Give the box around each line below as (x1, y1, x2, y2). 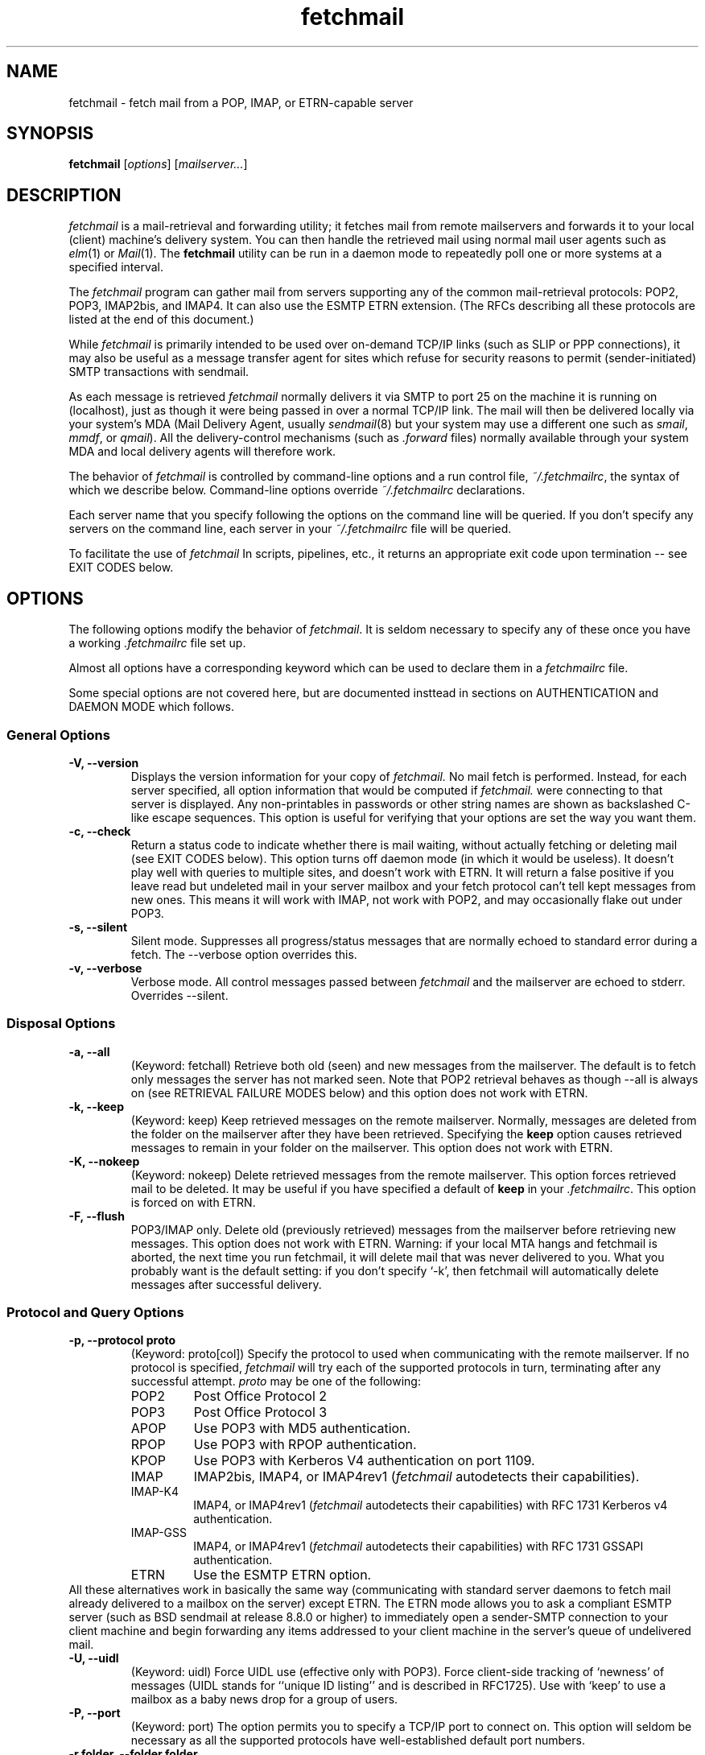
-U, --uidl (68, 1651, 119, 1666)
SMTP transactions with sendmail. (68, 365, 249, 379)
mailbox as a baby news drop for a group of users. (130, 1692, 398, 1707)
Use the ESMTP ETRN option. (193, 1567, 372, 1584)
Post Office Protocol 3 (193, 1404, 328, 1421)
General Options (6, 726, 110, 743)
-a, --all (68, 1044, 110, 1059)
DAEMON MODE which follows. (68, 700, 235, 714)
